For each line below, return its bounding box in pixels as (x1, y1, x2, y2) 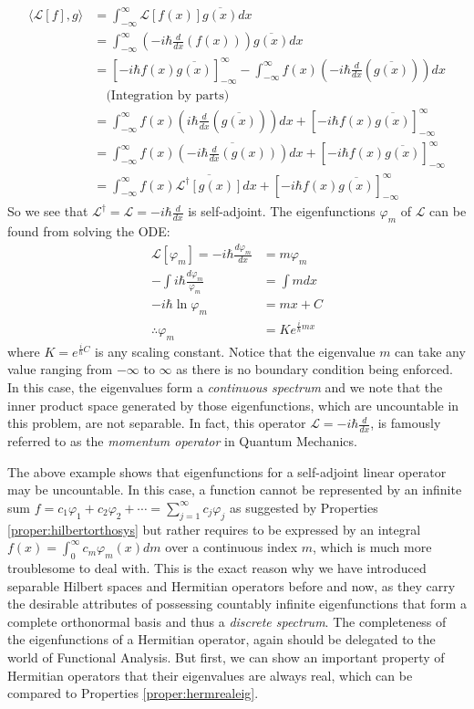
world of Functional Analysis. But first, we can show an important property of (7, 647, 445, 666)
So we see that (7, 202, 88, 221)
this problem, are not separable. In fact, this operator (7, 413, 306, 433)
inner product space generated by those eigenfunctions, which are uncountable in (7, 395, 459, 414)
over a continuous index (165, 537, 298, 557)
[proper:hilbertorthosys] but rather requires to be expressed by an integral (7, 519, 421, 538)
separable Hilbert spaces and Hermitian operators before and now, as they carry (7, 576, 456, 595)
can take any (395, 341, 466, 360)
